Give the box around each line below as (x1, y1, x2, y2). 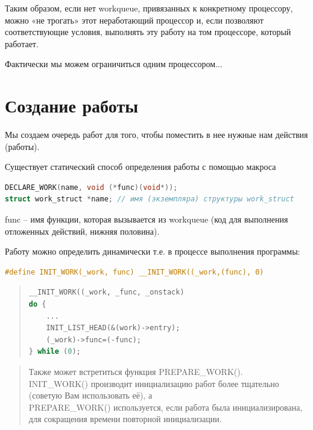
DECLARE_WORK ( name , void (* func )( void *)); (5, 183, 178, 192)
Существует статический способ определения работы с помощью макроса (5, 160, 276, 173)
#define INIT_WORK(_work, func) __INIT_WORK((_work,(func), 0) (5, 267, 264, 276)
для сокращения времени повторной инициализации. (28, 412, 222, 425)
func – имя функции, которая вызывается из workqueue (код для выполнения (5, 213, 288, 226)
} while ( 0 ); (28, 347, 81, 356)
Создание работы (5, 93, 138, 118)
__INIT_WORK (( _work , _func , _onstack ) (28, 288, 185, 297)
